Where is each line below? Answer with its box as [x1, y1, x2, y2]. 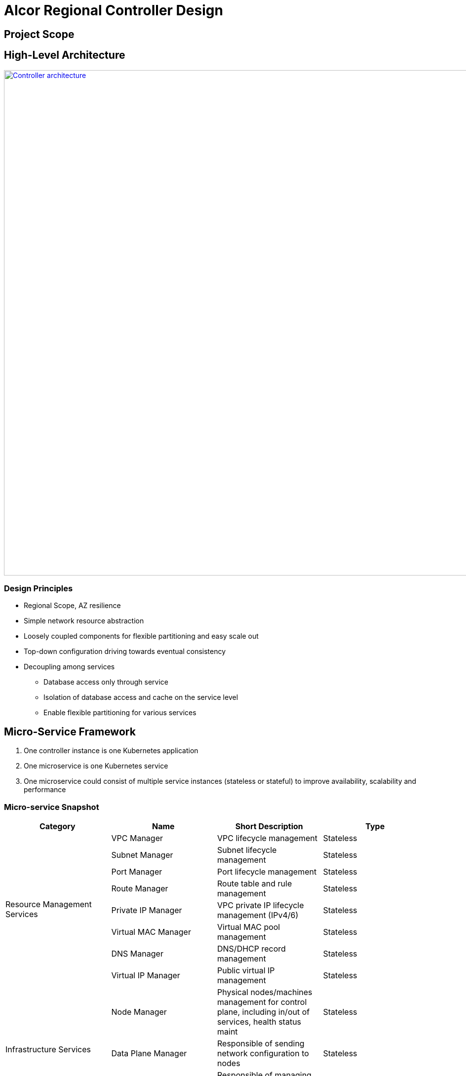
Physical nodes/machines [217, 987, 312, 997]
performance [24, 785, 66, 794]
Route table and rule [217, 878, 292, 888]
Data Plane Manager [111, 1048, 187, 1058]
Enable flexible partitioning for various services [43, 708, 196, 717]
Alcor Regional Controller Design [4, 2, 223, 19]
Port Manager [111, 866, 162, 877]
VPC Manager [111, 833, 163, 843]
